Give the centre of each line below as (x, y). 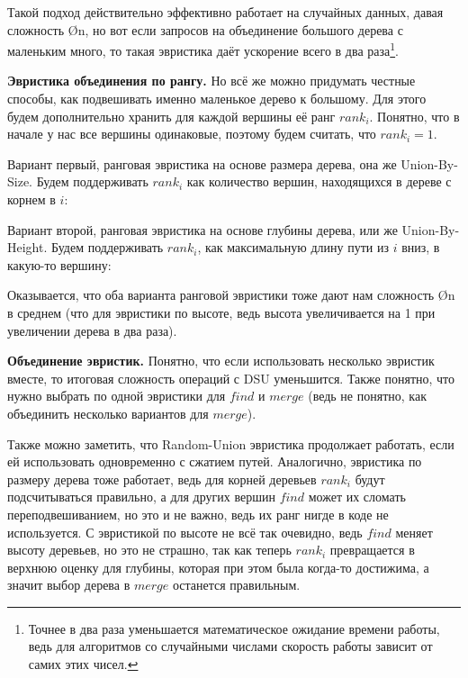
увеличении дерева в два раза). (92, 330)
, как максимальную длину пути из (293, 247)
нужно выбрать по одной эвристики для (117, 396)
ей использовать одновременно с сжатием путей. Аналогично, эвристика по (215, 461)
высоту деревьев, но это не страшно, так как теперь (149, 550)
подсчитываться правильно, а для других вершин (141, 497)
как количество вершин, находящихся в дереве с (319, 181)
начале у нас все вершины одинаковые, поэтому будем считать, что (192, 134)
